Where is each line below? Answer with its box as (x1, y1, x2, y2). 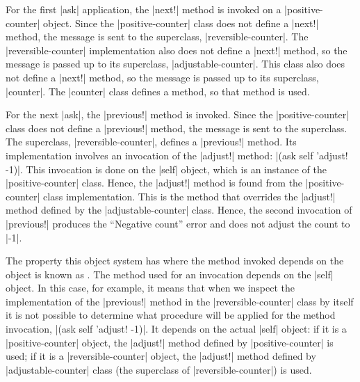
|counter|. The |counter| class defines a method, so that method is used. (6, 83, 310, 98)
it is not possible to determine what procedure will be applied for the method (6, 308, 336, 322)
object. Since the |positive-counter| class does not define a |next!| (43, 15, 319, 30)
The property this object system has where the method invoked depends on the (6, 253, 344, 268)
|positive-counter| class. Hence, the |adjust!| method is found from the (6, 175, 303, 190)
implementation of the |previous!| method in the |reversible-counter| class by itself (6, 294, 354, 308)
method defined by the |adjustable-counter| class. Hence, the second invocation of (6, 202, 352, 217)
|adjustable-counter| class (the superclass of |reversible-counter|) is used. (6, 362, 312, 376)
